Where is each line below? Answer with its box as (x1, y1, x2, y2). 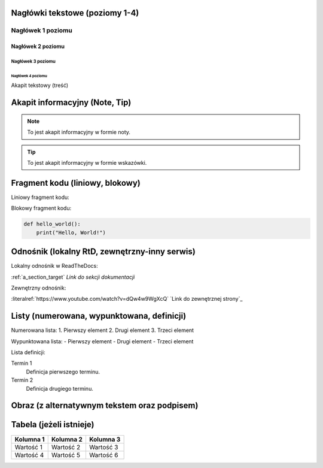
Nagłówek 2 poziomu (11, 43, 65, 50)
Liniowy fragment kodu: (11, 194, 70, 201)
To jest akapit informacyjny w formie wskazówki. (27, 159, 147, 166)
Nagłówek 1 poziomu (11, 26, 73, 35)
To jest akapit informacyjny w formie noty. (27, 129, 131, 136)
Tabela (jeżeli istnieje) (11, 419, 95, 430)
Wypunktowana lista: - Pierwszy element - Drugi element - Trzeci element (11, 337, 194, 345)
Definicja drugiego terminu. (26, 385, 94, 392)
